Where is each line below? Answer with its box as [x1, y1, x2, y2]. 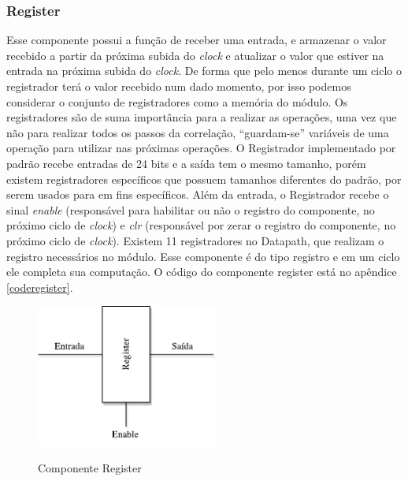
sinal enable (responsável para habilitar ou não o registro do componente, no [6, 201, 375, 218]
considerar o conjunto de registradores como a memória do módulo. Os [6, 93, 348, 110]
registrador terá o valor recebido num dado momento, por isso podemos [6, 78, 351, 94]
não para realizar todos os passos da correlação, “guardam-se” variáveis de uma [6, 124, 389, 140]
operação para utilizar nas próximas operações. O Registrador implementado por [6, 140, 396, 156]
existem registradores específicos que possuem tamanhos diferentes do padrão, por [6, 170, 402, 187]
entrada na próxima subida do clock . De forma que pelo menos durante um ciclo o [6, 62, 402, 79]
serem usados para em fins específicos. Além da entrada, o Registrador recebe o [6, 186, 389, 203]
